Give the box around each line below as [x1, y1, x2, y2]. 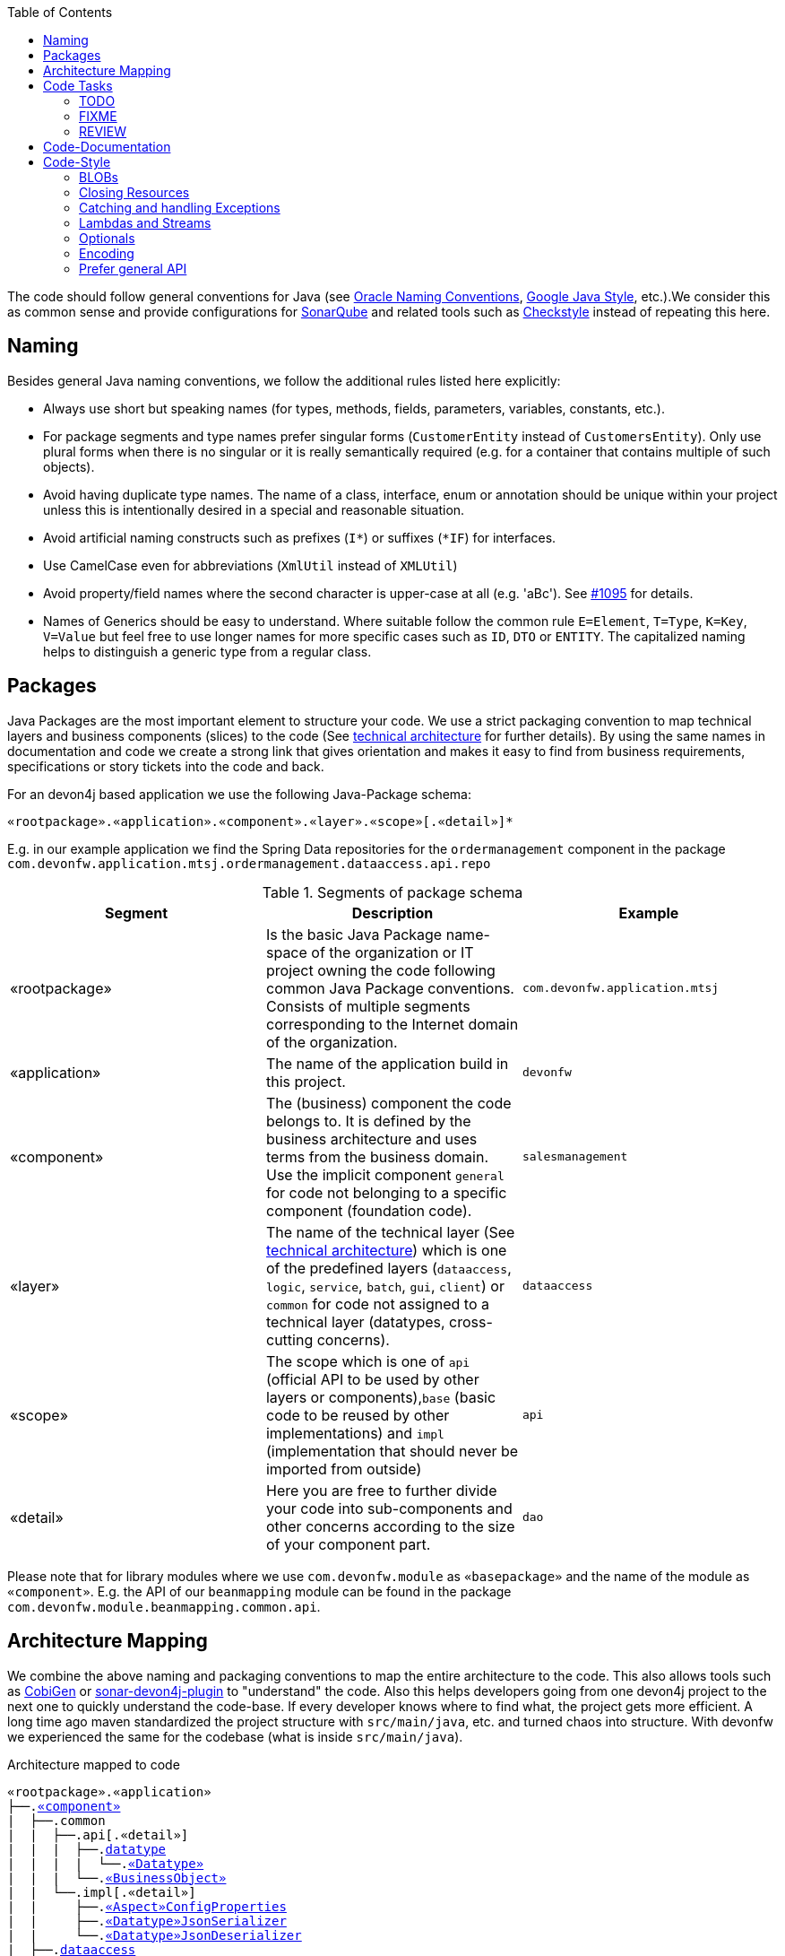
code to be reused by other [265, 1405, 450, 1424]
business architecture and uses [265, 1129, 478, 1148]
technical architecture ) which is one [265, 1240, 507, 1259]
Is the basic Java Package [265, 925, 443, 943]
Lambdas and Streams [79, 215, 211, 230]
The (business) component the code [265, 1093, 512, 1112]
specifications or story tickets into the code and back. [7, 758, 324, 774]
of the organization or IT [311, 943, 474, 961]
